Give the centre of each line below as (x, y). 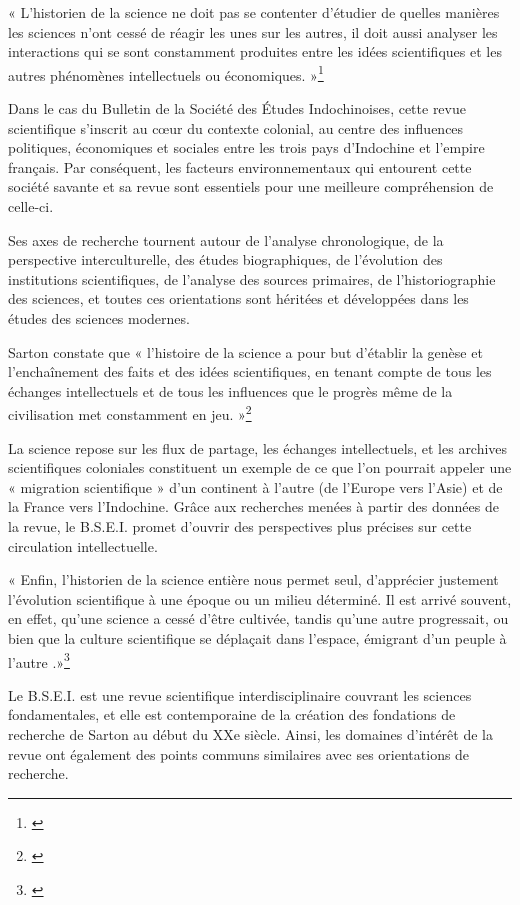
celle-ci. (31, 206)
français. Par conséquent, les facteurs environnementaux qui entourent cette (240, 166)
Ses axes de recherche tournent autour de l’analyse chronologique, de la (226, 239)
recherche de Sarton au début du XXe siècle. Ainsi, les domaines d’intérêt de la (250, 733)
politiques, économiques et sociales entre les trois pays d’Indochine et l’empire (246, 147)
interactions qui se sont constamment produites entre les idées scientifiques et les (255, 51)
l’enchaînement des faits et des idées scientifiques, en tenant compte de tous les (250, 371)
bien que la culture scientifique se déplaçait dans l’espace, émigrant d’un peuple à (257, 637)
